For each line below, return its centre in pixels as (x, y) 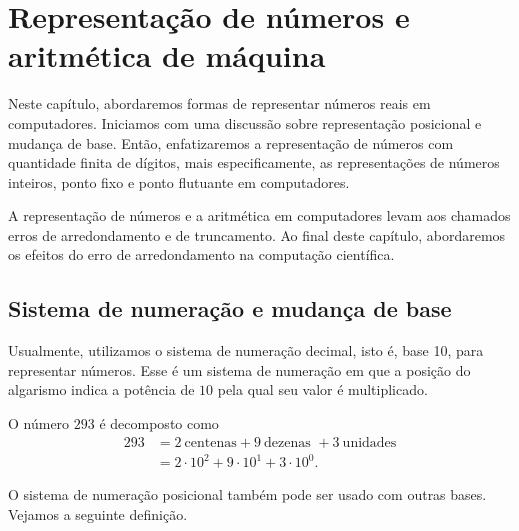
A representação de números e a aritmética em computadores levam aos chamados (259, 215)
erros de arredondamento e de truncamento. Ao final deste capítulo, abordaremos (257, 234)
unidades (369, 442)
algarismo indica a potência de (101, 389)
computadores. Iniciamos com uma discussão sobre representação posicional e (245, 122)
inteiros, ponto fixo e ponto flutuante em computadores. (179, 181)
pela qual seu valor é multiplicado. (322, 389)
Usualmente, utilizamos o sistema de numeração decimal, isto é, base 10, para (246, 350)
